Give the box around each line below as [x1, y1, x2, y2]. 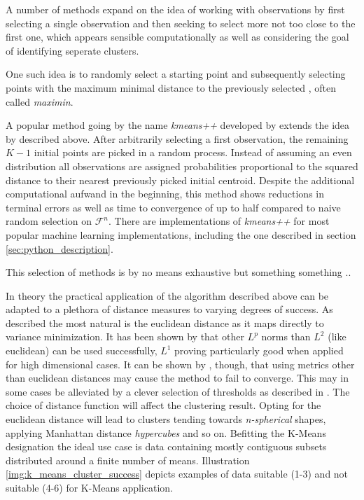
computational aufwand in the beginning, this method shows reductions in [6, 186, 325, 201]
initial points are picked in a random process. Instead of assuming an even [34, 145, 352, 160]
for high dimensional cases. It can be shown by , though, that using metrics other [6, 356, 355, 371]
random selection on [6, 214, 92, 228]
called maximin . [6, 94, 73, 109]
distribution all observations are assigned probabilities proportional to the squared [6, 158, 358, 173]
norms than [261, 329, 311, 344]
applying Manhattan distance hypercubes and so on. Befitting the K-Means [6, 425, 326, 440]
